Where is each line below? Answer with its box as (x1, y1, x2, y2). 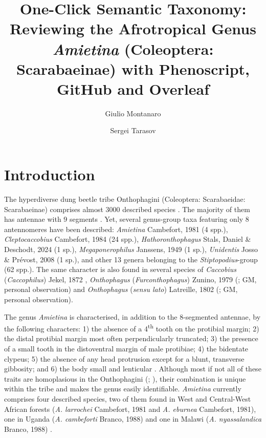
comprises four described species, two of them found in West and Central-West (4, 393, 251, 404)
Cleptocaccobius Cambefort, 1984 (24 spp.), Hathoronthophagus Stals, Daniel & (4, 234, 251, 244)
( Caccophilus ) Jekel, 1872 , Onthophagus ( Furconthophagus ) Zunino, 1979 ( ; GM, (4, 274, 257, 284)
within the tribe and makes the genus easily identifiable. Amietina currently (4, 383, 241, 394)
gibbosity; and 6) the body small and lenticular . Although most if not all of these (4, 363, 261, 374)
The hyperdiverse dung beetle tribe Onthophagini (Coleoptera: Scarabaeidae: (4, 194, 246, 204)
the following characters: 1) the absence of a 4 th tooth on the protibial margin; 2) (4, 322, 259, 333)
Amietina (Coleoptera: (52, 38, 214, 59)
